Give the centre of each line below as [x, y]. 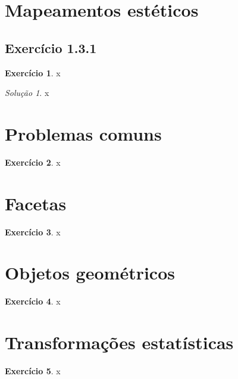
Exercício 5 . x [33, 371]
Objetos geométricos [90, 273]
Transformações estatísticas [119, 342]
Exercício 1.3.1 [51, 47]
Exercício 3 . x [33, 232]
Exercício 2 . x [33, 162]
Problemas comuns [83, 133]
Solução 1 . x [27, 93]
